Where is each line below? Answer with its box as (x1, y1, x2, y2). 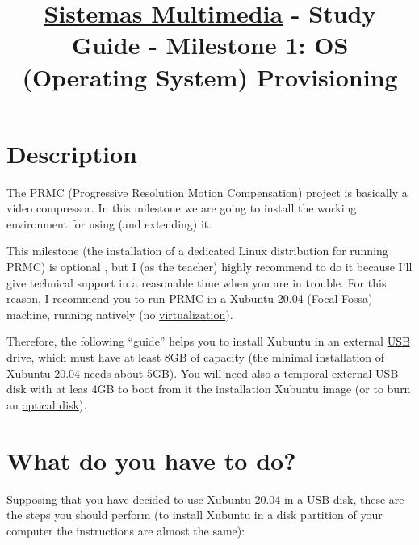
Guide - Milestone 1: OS (71, 28, 349, 61)
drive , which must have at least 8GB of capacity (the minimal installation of (6, 349, 385, 366)
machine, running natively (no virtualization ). (6, 305, 233, 322)
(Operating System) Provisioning (22, 60, 398, 93)
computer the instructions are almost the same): (6, 522, 245, 539)
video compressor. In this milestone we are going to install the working (6, 199, 357, 216)
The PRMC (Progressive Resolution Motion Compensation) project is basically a (6, 183, 408, 200)
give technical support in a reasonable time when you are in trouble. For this (6, 274, 387, 291)
